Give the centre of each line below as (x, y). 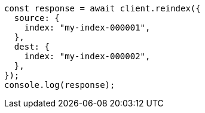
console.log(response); (60, 85)
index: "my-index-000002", (87, 56)
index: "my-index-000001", (87, 28)
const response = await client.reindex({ (102, 8)
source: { (37, 18)
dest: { (32, 47)
